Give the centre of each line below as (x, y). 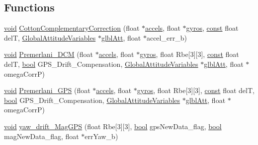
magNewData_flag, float (42, 136)
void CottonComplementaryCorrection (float (72, 28)
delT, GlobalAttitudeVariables (50, 37)
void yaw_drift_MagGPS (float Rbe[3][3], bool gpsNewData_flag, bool (113, 126)
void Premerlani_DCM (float (49, 54)
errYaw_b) (101, 136)
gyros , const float (212, 28)
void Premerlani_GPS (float (47, 90)
